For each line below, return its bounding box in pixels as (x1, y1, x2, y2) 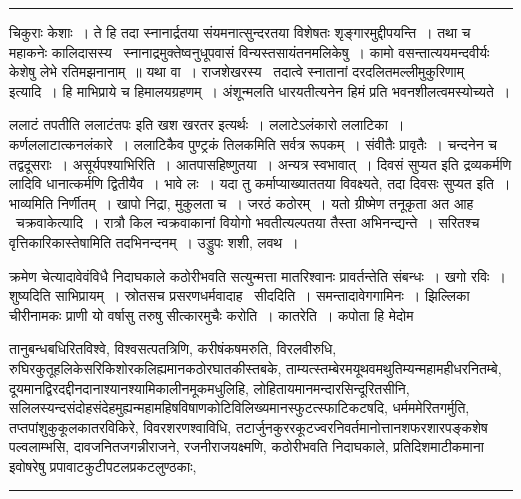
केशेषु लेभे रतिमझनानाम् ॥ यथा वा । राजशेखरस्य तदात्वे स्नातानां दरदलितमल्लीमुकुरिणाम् (9, 61, 464, 82)
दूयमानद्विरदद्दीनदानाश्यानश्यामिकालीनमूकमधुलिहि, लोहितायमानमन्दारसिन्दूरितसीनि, (9, 377, 410, 398)
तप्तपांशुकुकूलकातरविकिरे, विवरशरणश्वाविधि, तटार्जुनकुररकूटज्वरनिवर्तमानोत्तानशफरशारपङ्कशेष (9, 416, 488, 437)
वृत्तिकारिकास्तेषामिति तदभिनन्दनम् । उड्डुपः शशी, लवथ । (9, 231, 299, 252)
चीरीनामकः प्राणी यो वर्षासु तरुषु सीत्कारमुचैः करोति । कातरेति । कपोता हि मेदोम (9, 304, 414, 325)
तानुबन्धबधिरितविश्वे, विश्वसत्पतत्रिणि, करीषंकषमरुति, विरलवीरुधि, (9, 338, 337, 359)
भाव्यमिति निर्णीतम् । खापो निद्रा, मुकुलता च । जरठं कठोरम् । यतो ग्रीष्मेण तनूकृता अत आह (9, 192, 474, 213)
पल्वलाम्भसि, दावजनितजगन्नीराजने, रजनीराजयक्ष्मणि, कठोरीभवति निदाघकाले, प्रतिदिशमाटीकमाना (9, 436, 484, 457)
